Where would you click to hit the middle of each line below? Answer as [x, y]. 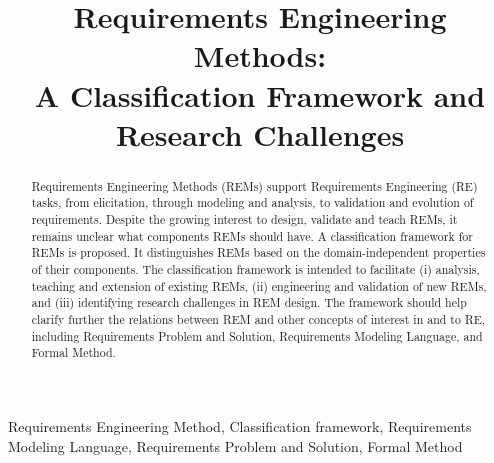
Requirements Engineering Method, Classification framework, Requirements [240, 425]
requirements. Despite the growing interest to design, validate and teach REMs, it [244, 219]
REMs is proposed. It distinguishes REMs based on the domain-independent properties [258, 252]
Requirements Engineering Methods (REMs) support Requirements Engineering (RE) [254, 185]
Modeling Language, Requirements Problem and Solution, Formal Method [235, 445]
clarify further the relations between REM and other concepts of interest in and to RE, [258, 318]
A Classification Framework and [260, 94]
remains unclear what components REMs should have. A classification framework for [252, 235]
